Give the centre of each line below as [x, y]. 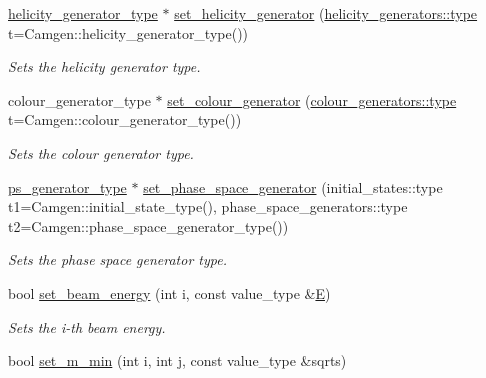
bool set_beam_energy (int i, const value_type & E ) [169, 292]
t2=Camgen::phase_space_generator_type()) [148, 225]
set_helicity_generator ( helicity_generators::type [326, 13]
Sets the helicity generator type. [104, 66]
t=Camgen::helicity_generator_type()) [128, 32]
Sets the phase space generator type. [117, 259]
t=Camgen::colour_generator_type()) [125, 119]
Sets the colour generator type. [101, 152]
